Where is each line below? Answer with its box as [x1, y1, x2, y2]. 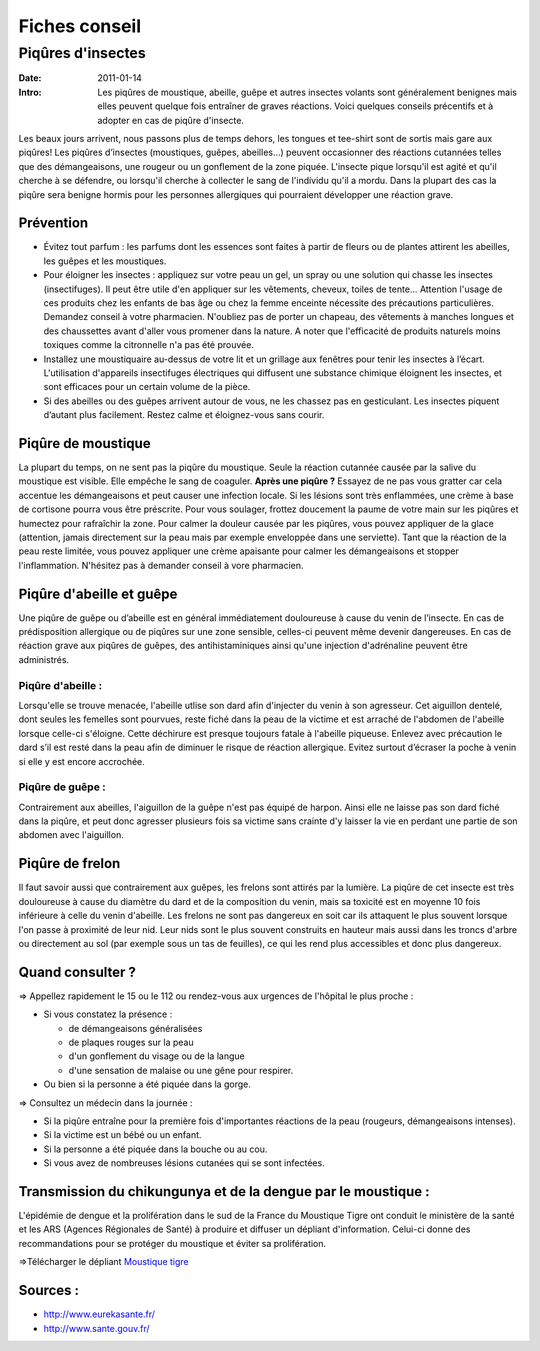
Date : [18, 72, 42, 84]
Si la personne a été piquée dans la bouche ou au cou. [43, 1143, 268, 1155]
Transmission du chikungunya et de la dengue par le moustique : [18, 1183, 430, 1200]
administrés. [18, 653, 70, 665]
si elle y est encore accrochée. [18, 755, 145, 767]
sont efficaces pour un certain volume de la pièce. [43, 381, 251, 393]
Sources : [18, 1282, 80, 1299]
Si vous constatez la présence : [43, 1008, 173, 1020]
